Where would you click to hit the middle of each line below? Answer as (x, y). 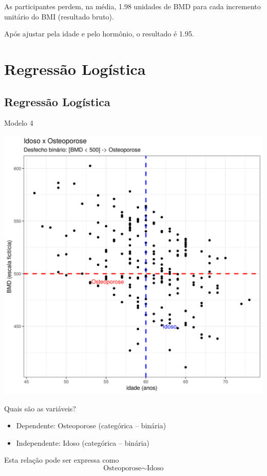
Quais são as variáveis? (40, 408)
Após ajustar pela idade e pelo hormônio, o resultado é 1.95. (99, 34)
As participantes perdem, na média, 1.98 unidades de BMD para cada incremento (132, 6)
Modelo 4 (19, 123)
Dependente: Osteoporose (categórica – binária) (91, 425)
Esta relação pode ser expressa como (62, 460)
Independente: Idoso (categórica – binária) (83, 442)
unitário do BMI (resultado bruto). (59, 16)
